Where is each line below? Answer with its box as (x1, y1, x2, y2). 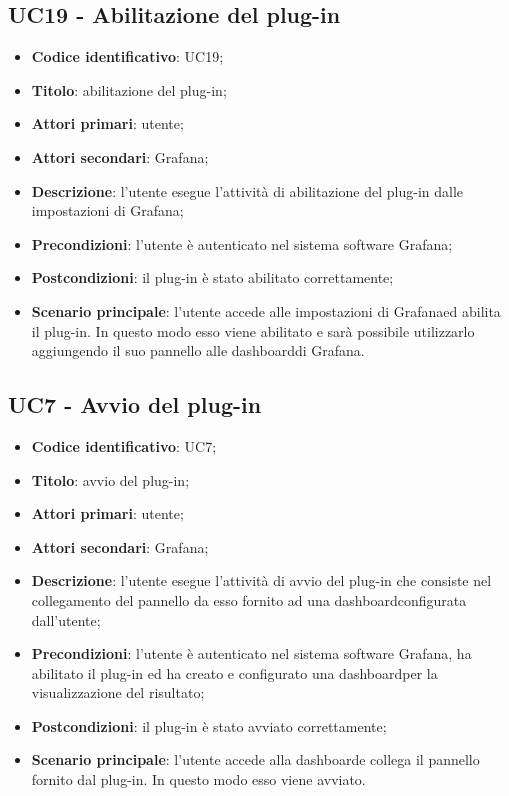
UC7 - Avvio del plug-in (8, 389, 262, 420)
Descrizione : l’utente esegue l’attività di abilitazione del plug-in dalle (31, 180, 464, 201)
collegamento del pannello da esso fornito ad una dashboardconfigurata (31, 589, 467, 610)
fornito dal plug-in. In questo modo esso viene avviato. (31, 769, 366, 790)
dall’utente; (31, 609, 101, 630)
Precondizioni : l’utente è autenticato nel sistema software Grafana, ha (31, 643, 472, 664)
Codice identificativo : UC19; (31, 46, 224, 67)
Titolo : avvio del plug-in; (31, 469, 190, 490)
